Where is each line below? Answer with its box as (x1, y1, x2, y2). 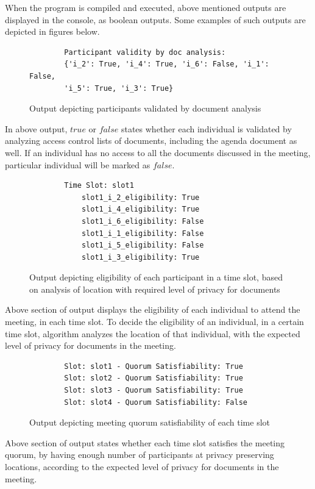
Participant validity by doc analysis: (64, 48, 226, 57)
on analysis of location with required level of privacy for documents (29, 282, 280, 295)
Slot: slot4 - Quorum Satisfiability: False (64, 398, 247, 407)
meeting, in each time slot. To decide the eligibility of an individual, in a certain (5, 315, 304, 328)
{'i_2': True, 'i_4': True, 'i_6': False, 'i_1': (64, 60, 269, 69)
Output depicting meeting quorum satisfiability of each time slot (29, 416, 271, 429)
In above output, (5, 122, 68, 135)
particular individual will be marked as (5, 158, 150, 171)
